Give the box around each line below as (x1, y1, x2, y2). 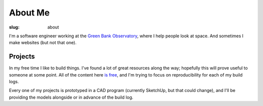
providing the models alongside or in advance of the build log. (9, 94, 133, 100)
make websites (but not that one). (9, 40, 76, 45)
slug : (9, 24, 19, 30)
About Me (9, 7, 50, 18)
